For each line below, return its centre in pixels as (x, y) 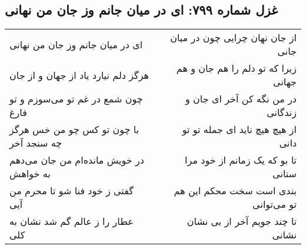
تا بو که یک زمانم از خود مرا (241, 160)
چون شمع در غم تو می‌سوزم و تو (76, 99)
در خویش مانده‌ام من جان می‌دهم (77, 160)
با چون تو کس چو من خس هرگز (74, 130)
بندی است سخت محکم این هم (235, 191)
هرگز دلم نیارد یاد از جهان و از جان (79, 75)
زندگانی (282, 112)
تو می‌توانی (275, 204)
